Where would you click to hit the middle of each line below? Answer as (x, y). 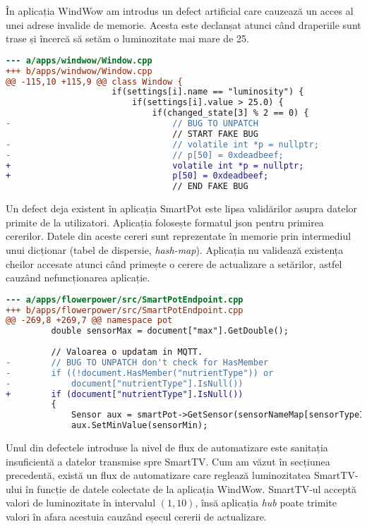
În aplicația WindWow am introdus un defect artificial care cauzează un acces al (180, 11)
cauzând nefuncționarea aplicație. (78, 278)
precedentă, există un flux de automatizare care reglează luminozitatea (158, 475)
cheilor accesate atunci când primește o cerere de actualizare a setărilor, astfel (174, 263)
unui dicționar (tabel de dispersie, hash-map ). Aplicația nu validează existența (175, 249)
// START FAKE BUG (215, 134)
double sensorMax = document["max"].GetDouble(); (170, 331)
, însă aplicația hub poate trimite (266, 503)
